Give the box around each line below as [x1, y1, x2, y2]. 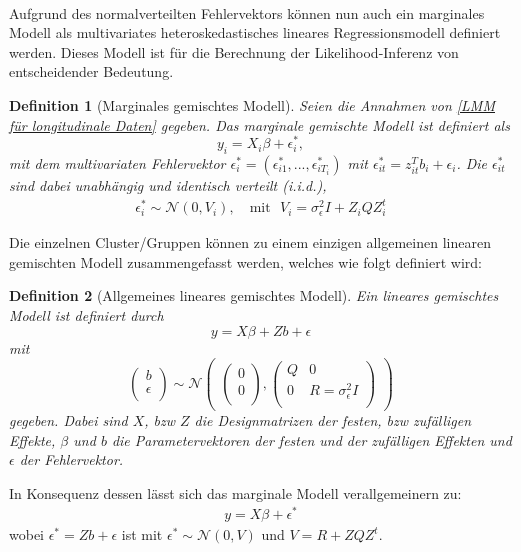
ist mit [121, 524, 163, 545]
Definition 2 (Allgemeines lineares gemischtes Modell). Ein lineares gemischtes [9, 285, 499, 306]
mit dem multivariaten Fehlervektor [9, 153, 226, 174]
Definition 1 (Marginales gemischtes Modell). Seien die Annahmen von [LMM [9, 94, 495, 115]
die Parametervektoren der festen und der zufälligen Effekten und [111, 429, 512, 450]
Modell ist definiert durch [9, 304, 164, 325]
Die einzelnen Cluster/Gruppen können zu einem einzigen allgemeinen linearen [9, 232, 491, 253]
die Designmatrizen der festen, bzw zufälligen [194, 409, 472, 430]
